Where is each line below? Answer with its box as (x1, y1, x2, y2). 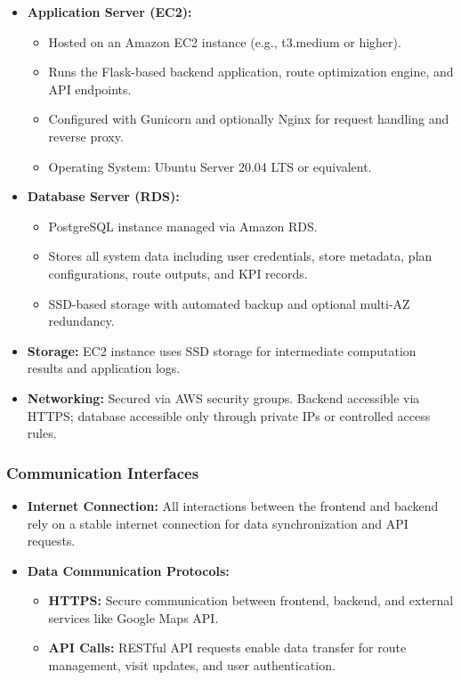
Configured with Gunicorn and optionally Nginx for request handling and (48, 109, 449, 128)
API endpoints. (48, 79, 132, 98)
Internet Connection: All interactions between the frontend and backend (27, 496, 439, 514)
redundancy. (48, 312, 115, 330)
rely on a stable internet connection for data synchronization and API (27, 514, 408, 532)
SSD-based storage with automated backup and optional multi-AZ (48, 294, 410, 312)
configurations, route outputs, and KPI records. (48, 263, 308, 282)
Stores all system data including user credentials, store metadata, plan (48, 247, 433, 265)
